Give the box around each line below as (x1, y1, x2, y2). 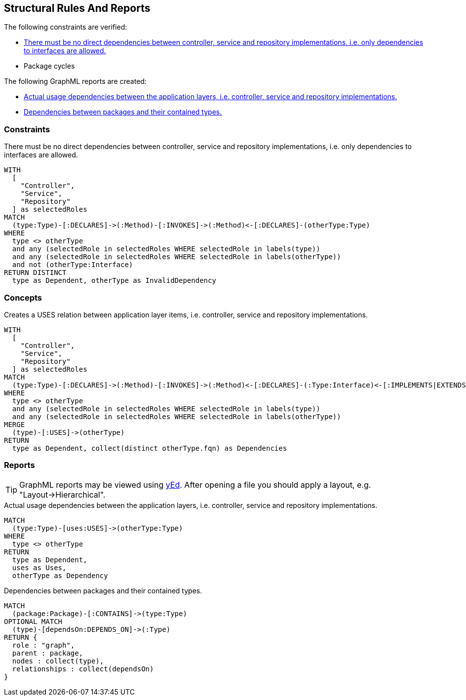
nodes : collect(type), (12, 657, 104, 665)
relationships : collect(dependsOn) (12, 664, 154, 673)
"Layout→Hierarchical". (19, 489, 106, 500)
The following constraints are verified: (4, 23, 127, 32)
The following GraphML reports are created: (4, 77, 147, 86)
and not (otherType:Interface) (12, 261, 133, 269)
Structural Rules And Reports (4, 2, 151, 14)
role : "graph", (12, 641, 75, 649)
